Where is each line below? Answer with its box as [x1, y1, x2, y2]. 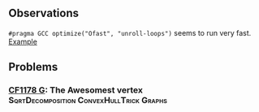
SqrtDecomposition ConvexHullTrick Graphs [8, 95, 168, 106]
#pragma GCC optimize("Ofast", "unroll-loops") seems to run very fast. [8, 28, 252, 37]
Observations [8, 6, 80, 20]
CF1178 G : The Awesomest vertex [8, 84, 144, 96]
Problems [8, 60, 58, 74]
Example [8, 37, 38, 46]
